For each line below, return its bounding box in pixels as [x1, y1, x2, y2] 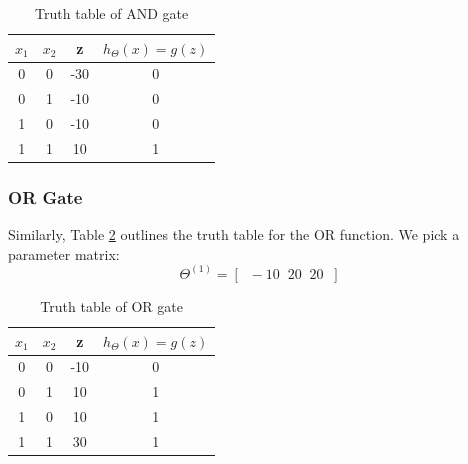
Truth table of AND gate [35, 3, 189, 23]
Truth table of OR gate [40, 295, 183, 316]
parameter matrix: [8, 243, 120, 264]
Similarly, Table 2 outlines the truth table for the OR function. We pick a [8, 224, 460, 245]
